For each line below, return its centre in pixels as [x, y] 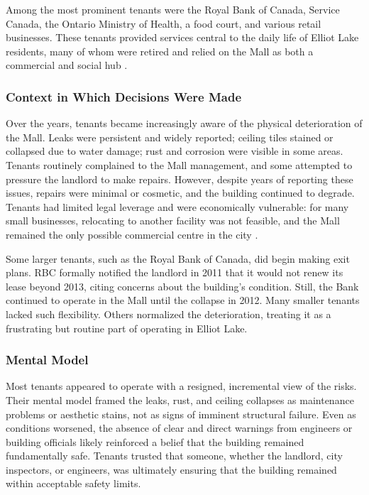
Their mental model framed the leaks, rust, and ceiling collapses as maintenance [180, 399]
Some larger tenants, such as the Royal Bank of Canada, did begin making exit [178, 258]
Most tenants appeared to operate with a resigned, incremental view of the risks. [181, 386]
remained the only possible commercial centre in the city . [132, 234]
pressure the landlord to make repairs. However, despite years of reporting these [180, 179]
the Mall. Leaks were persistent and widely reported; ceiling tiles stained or [170, 137]
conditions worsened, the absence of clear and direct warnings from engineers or [179, 428]
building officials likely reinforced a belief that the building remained [155, 441]
